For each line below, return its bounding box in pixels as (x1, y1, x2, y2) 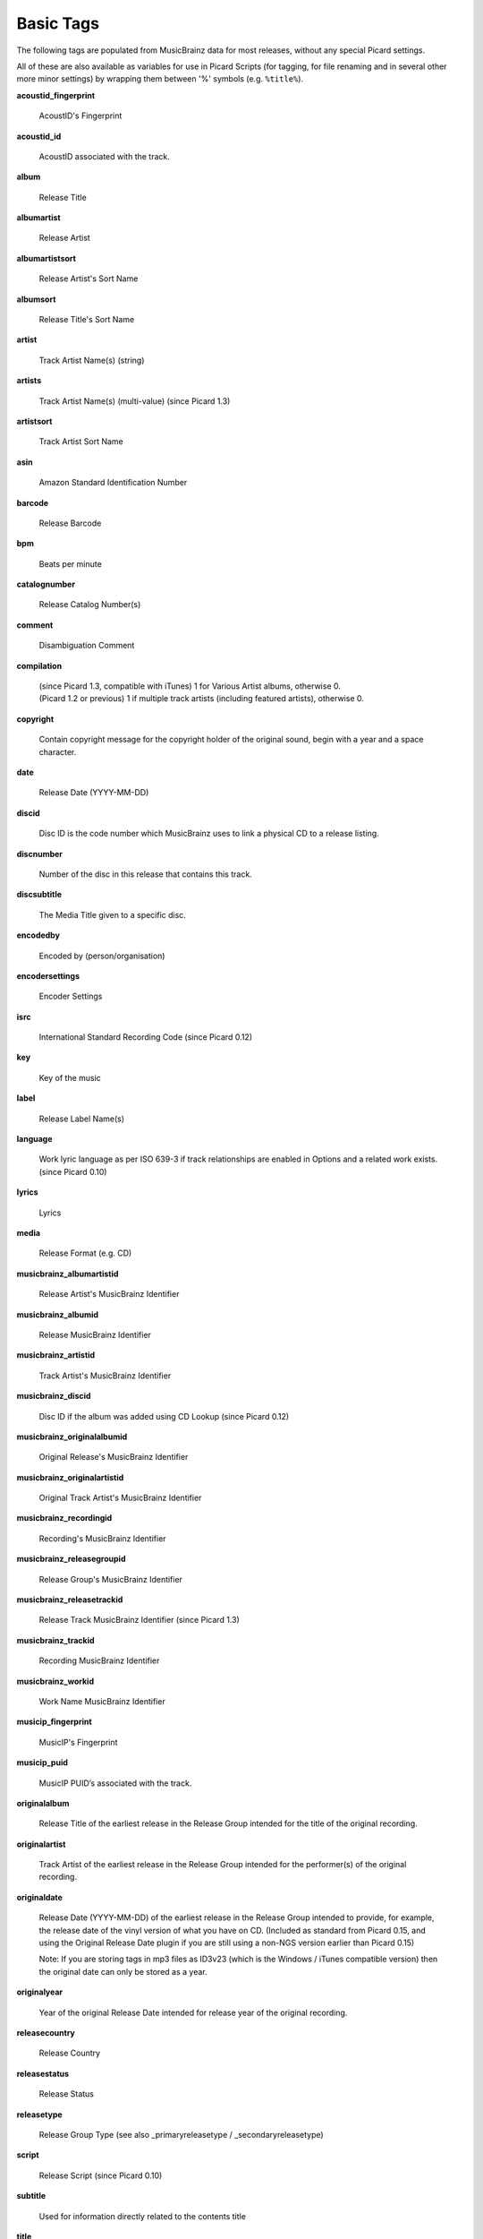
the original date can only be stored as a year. (38, 1966, 208, 1977)
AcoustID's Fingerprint (38, 110, 123, 121)
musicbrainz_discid (16, 1391, 91, 1402)
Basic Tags (16, 13, 100, 33)
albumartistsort (16, 253, 76, 263)
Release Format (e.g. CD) (38, 1248, 132, 1258)
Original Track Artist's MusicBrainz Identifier (38, 1492, 202, 1504)
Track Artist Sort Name (38, 436, 124, 447)
